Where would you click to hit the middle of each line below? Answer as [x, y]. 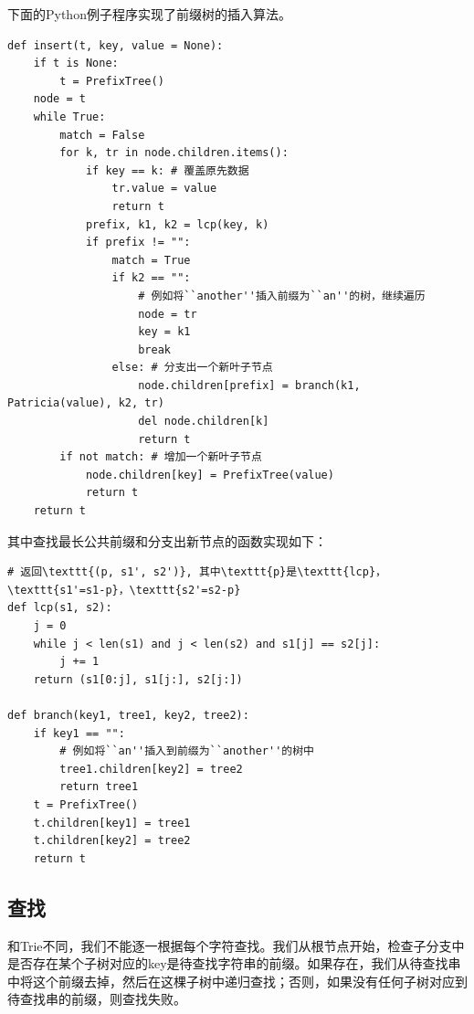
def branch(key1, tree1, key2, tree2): [128, 715]
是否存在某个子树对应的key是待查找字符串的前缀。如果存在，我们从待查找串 [234, 963]
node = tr [168, 314]
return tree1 [99, 787]
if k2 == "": [151, 278]
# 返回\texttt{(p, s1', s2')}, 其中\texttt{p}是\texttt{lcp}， [197, 572]
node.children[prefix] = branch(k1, [249, 385]
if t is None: [76, 63]
